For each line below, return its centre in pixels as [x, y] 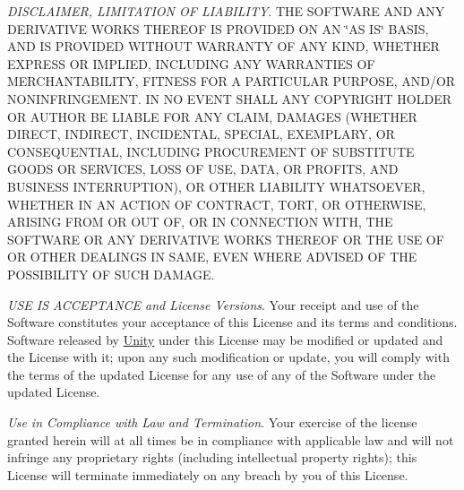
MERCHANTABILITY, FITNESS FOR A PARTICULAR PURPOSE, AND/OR [232, 81]
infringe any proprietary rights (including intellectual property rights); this [212, 457]
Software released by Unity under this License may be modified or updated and [225, 339]
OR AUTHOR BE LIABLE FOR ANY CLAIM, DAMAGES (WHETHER [212, 116]
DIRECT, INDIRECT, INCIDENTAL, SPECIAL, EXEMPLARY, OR [201, 134]
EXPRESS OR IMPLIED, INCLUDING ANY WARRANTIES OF [191, 63]
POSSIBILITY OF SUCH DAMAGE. [111, 274]
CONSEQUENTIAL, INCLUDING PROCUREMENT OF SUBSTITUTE [211, 151]
